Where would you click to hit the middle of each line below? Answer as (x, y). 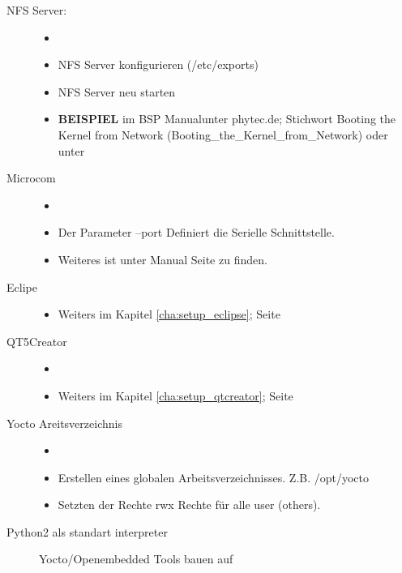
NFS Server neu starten (117, 91)
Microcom (31, 178)
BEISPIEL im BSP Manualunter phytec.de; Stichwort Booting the (227, 119)
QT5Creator (37, 341)
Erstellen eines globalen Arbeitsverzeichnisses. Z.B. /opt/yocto (214, 477)
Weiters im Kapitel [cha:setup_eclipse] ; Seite (169, 314)
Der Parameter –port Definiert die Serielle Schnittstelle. (196, 232)
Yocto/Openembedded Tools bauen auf (136, 559)
